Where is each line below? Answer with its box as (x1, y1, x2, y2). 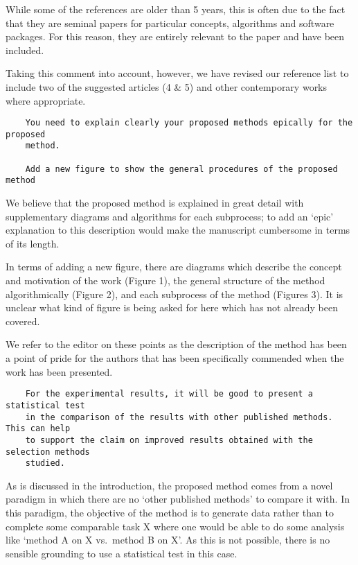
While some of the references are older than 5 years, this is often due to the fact (6, 2, 346, 16)
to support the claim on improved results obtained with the (25, 435, 313, 445)
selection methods (6, 446, 90, 457)
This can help (6, 424, 71, 434)
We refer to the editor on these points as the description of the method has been (6, 337, 347, 351)
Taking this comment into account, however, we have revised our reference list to (6, 66, 349, 80)
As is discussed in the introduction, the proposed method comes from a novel (6, 478, 333, 492)
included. (6, 42, 44, 57)
